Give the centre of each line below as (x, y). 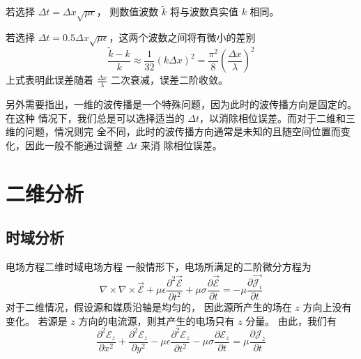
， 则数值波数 (128, 12)
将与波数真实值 (204, 12)
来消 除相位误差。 (182, 145)
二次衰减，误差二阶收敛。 (170, 80)
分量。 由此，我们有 (291, 320)
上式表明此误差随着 (49, 80)
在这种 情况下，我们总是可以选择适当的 (95, 117)
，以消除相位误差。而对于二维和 (273, 117)
